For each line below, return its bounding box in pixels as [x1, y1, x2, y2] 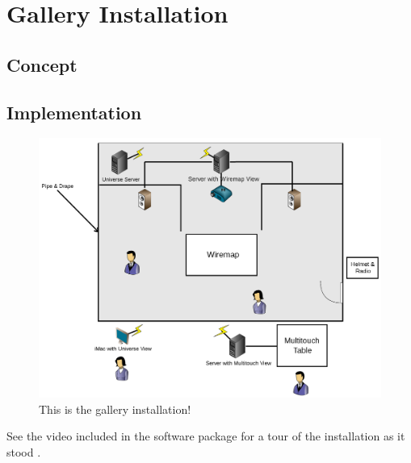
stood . [6, 443, 41, 460]
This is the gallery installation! [39, 400, 191, 417]
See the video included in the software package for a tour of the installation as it [6, 428, 405, 444]
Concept [6, 52, 78, 77]
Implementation [6, 99, 142, 124]
